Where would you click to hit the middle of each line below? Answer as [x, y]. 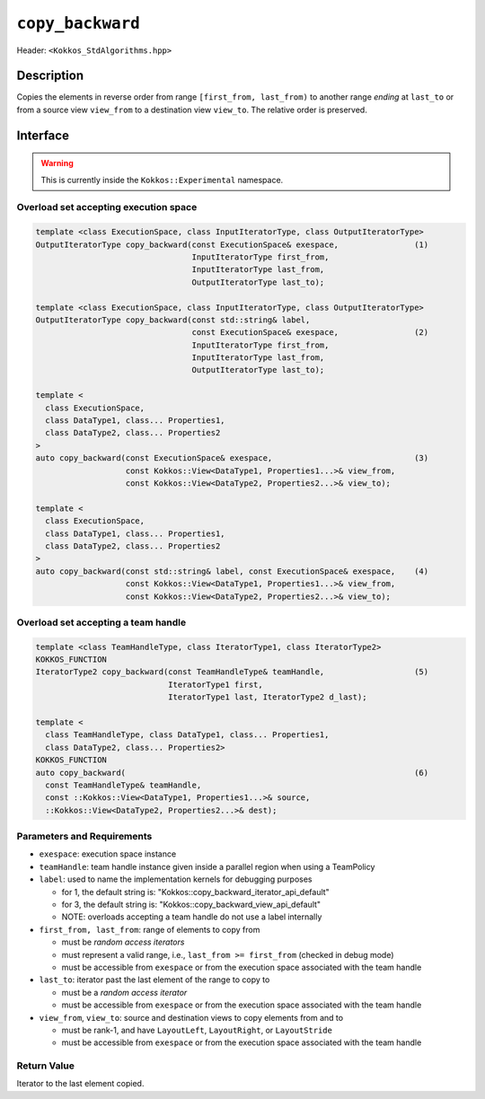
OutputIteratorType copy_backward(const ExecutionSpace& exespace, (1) [232, 244]
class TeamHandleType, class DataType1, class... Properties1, [187, 735]
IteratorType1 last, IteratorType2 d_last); [267, 697]
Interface [43, 135]
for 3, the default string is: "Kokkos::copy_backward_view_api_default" [191, 905]
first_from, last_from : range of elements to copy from [150, 929]
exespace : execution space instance [108, 854]
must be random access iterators [123, 942]
